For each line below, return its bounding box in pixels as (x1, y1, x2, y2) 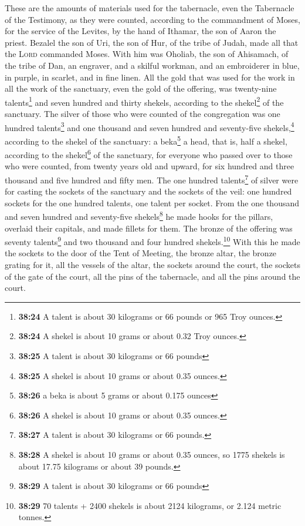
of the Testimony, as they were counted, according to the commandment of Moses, (5, 13, 300, 25)
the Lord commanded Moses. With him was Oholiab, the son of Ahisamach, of (5, 48, 289, 60)
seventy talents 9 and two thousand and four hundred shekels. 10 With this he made (5, 234, 300, 247)
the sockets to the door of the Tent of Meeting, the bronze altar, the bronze (5, 247, 277, 259)
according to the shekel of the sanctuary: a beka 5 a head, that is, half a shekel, (5, 133, 287, 147)
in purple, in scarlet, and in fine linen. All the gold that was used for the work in (5, 71, 295, 83)
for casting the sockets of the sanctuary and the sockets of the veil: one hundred (5, 185, 292, 197)
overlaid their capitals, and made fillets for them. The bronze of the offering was (5, 222, 293, 234)
